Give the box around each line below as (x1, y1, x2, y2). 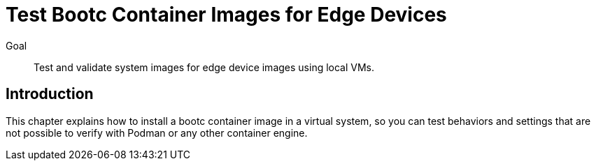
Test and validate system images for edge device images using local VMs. (34, 61, 375, 73)
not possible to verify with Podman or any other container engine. (6, 126, 308, 139)
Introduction (6, 85, 94, 103)
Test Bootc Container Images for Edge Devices (6, 3, 447, 27)
